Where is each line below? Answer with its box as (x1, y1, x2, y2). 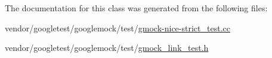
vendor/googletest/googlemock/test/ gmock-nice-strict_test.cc (5, 21, 230, 34)
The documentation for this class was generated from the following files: (5, 2, 268, 14)
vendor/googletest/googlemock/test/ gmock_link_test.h (5, 41, 209, 54)
